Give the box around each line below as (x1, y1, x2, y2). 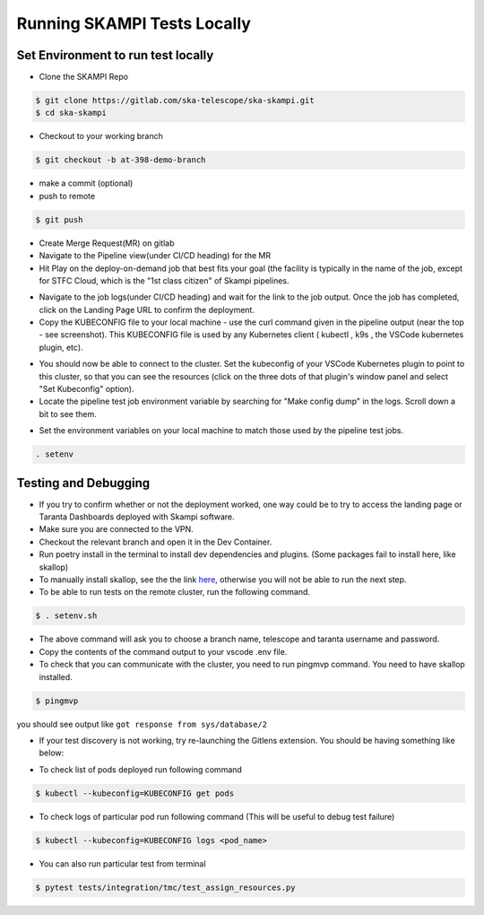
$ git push (35, 214, 83, 224)
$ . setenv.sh (35, 611, 98, 621)
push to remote (39, 190, 96, 201)
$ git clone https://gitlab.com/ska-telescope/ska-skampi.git (35, 95, 315, 106)
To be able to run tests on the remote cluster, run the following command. (39, 587, 311, 597)
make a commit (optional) (39, 178, 134, 188)
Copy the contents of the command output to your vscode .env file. (39, 646, 288, 657)
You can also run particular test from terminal (39, 858, 206, 869)
